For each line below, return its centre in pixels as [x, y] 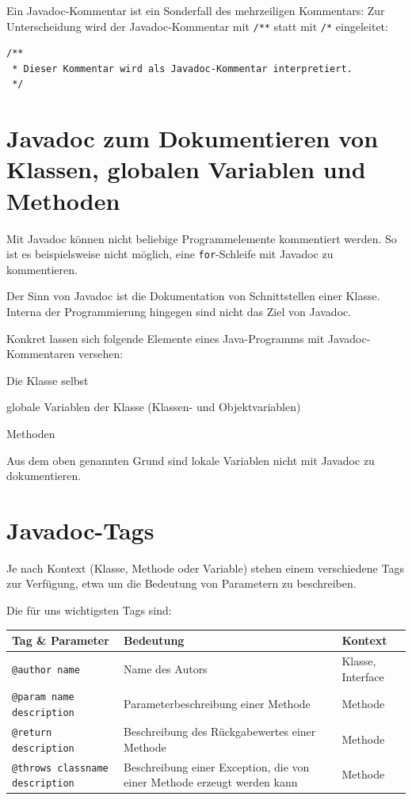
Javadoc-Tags [80, 530]
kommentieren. [42, 269]
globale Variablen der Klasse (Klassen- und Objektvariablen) [154, 407]
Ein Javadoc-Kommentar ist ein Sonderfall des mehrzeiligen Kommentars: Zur [196, 10]
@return [32, 732]
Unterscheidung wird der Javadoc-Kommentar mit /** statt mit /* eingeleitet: [197, 26]
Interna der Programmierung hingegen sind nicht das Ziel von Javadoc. [179, 311]
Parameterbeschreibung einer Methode [217, 704]
